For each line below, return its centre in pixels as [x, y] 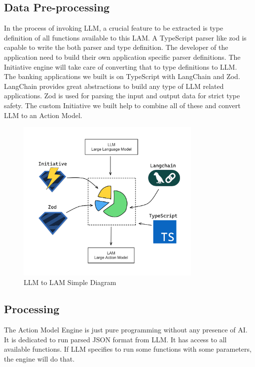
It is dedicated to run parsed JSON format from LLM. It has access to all [115, 339]
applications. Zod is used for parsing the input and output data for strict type [122, 96]
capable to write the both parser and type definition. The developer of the [116, 47]
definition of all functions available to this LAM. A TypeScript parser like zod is [125, 37]
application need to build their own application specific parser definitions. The [122, 57]
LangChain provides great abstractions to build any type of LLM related [114, 86]
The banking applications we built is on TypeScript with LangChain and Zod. [122, 76]
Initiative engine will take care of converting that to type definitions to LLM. [121, 66]
